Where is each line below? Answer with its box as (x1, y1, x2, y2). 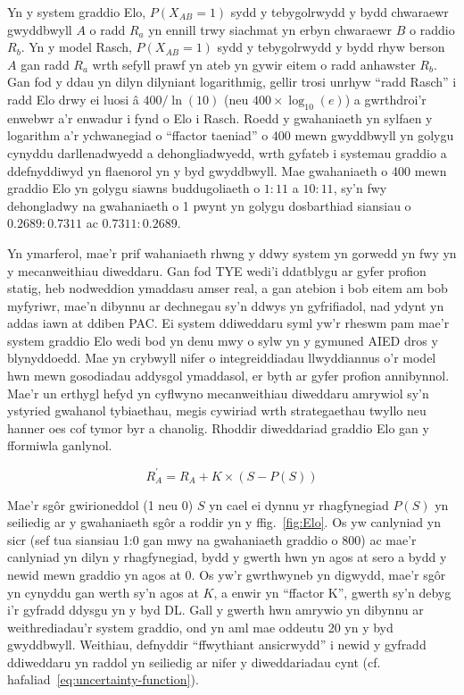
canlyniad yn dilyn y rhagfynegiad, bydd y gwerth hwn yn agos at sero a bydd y (7, 548, 447, 566)
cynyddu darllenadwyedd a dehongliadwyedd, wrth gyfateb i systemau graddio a (7, 143, 447, 162)
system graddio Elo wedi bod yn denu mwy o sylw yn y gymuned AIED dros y (7, 331, 438, 349)
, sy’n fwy (333, 179, 387, 197)
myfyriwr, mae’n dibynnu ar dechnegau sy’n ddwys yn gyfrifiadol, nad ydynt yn (7, 296, 444, 314)
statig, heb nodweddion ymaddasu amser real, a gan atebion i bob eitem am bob (7, 279, 448, 297)
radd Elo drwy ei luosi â (7, 89, 139, 108)
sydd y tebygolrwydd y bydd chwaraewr (230, 3, 449, 21)
